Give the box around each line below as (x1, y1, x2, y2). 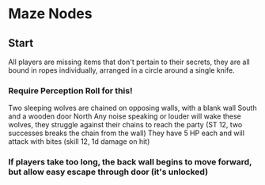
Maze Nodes (8, 5, 93, 23)
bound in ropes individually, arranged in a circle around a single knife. (8, 66, 235, 75)
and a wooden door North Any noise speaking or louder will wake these (8, 111, 241, 121)
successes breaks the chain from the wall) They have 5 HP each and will (8, 128, 245, 138)
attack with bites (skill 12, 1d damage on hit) (8, 137, 150, 146)
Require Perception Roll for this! (8, 85, 133, 96)
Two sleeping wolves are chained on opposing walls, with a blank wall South (8, 104, 257, 113)
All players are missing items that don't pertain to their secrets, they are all (8, 57, 251, 66)
